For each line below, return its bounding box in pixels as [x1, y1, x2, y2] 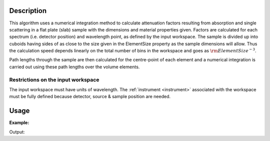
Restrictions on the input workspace [9, 76, 99, 83]
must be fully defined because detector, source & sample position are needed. [9, 94, 171, 100]
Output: [9, 129, 25, 135]
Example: [9, 120, 29, 126]
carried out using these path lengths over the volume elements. [9, 64, 140, 70]
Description [9, 6, 47, 15]
